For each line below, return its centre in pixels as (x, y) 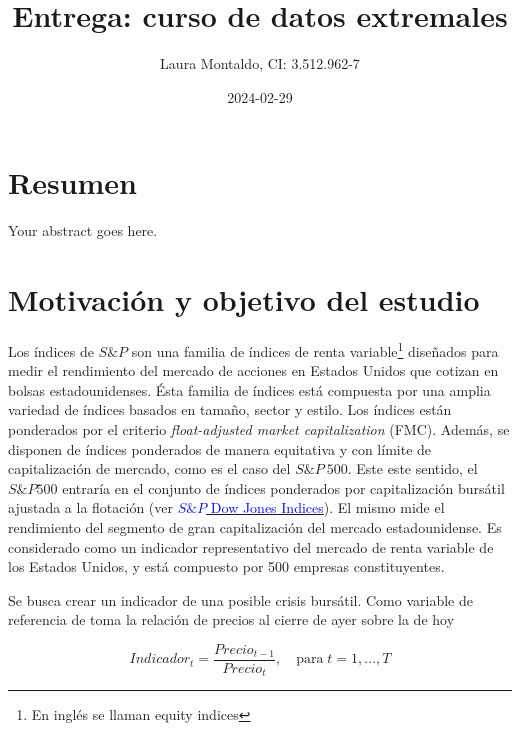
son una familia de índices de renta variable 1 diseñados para (315, 349)
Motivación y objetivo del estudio (244, 299)
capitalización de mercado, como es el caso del (149, 468)
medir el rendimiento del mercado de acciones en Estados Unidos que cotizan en (253, 370)
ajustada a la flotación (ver (91, 507)
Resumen (72, 182)
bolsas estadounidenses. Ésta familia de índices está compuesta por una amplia (249, 389)
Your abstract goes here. (83, 230)
